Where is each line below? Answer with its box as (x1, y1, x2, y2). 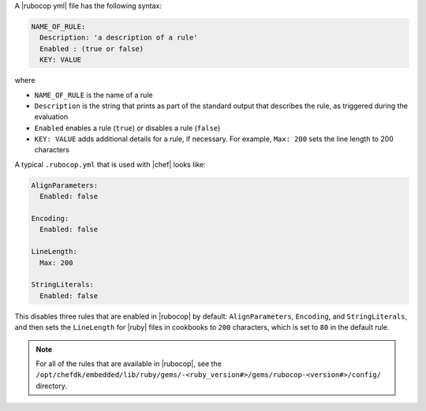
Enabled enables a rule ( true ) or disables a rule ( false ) (34, 123, 221, 133)
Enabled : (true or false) (39, 44, 144, 53)
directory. (35, 381, 67, 390)
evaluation (34, 112, 69, 121)
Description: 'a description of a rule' (39, 33, 198, 43)
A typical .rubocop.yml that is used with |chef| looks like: (14, 159, 207, 169)
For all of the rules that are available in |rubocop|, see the (35, 359, 222, 368)
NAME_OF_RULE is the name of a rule (34, 90, 153, 99)
